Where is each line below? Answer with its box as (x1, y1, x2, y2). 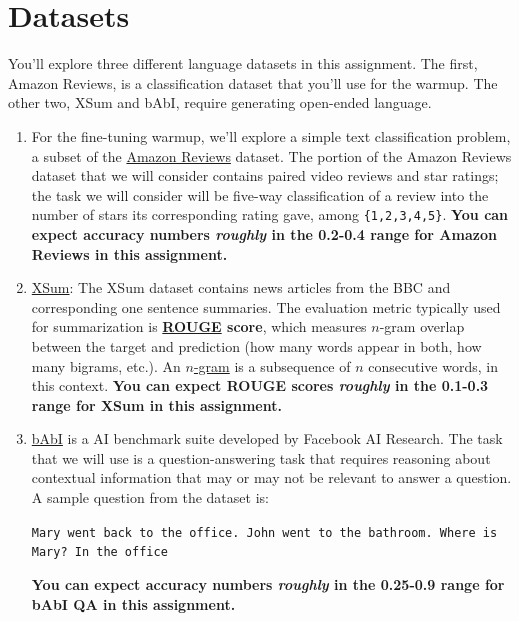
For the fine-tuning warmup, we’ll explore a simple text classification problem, (31, 125, 511, 146)
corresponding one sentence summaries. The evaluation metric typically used (31, 296, 501, 317)
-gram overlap (379, 316, 465, 337)
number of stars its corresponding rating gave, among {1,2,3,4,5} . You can (31, 204, 509, 225)
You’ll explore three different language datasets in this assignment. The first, (8, 53, 478, 74)
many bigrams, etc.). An (31, 355, 181, 376)
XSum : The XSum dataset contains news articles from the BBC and (31, 277, 451, 298)
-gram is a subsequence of (193, 355, 351, 376)
